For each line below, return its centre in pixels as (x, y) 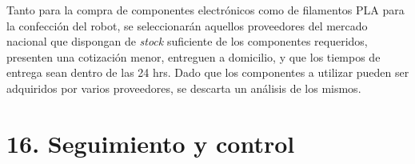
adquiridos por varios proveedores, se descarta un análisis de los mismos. (184, 88)
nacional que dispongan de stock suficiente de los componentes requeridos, (187, 41)
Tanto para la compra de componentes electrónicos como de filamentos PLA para (206, 10)
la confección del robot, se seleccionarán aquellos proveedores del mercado (187, 25)
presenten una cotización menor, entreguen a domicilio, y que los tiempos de (194, 56)
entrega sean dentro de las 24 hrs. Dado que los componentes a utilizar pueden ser (208, 72)
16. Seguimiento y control (151, 143)
